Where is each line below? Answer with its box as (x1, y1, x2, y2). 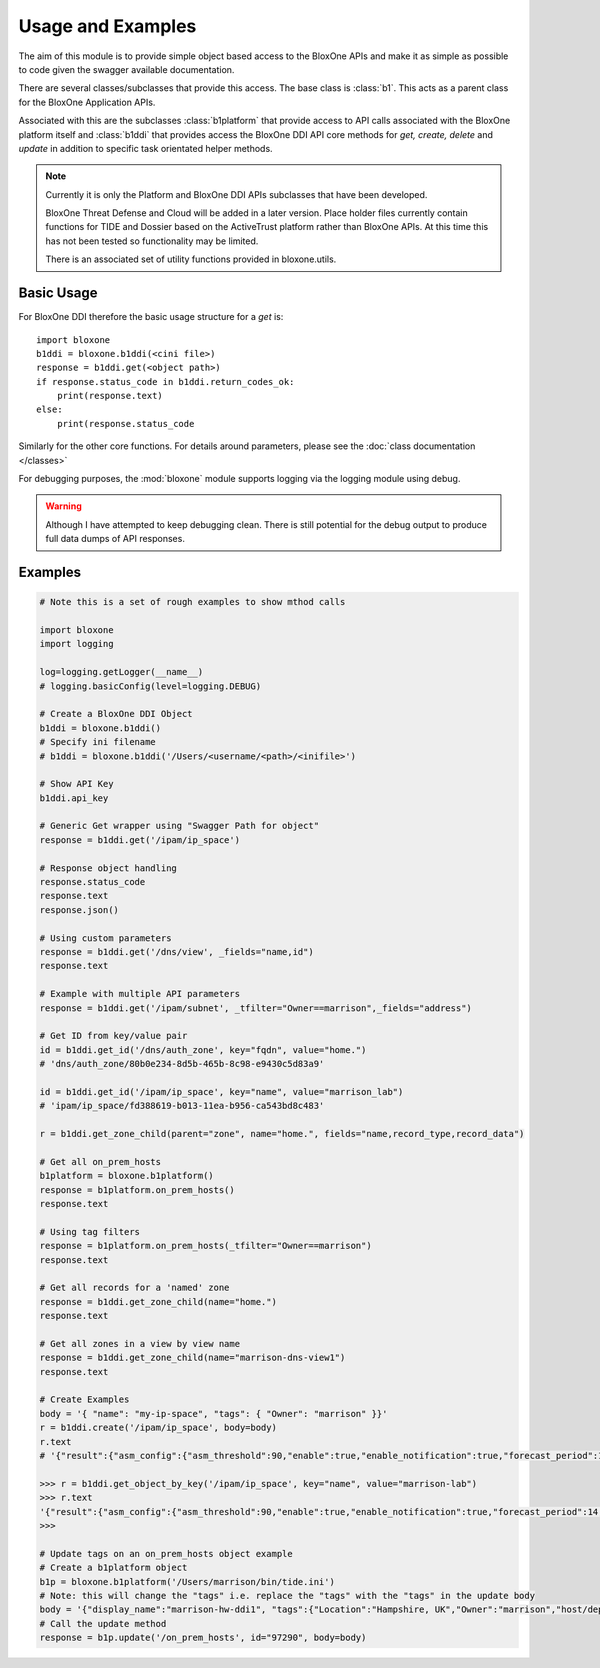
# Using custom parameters (39, 932, 172, 944)
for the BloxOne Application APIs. (18, 96, 156, 108)
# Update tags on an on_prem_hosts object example (39, 1548, 294, 1559)
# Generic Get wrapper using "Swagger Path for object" (39, 820, 320, 832)
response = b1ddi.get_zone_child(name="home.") (39, 1296, 277, 1307)
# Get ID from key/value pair (39, 1030, 188, 1042)
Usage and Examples (18, 15, 197, 37)
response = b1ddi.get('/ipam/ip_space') (39, 834, 240, 845)
